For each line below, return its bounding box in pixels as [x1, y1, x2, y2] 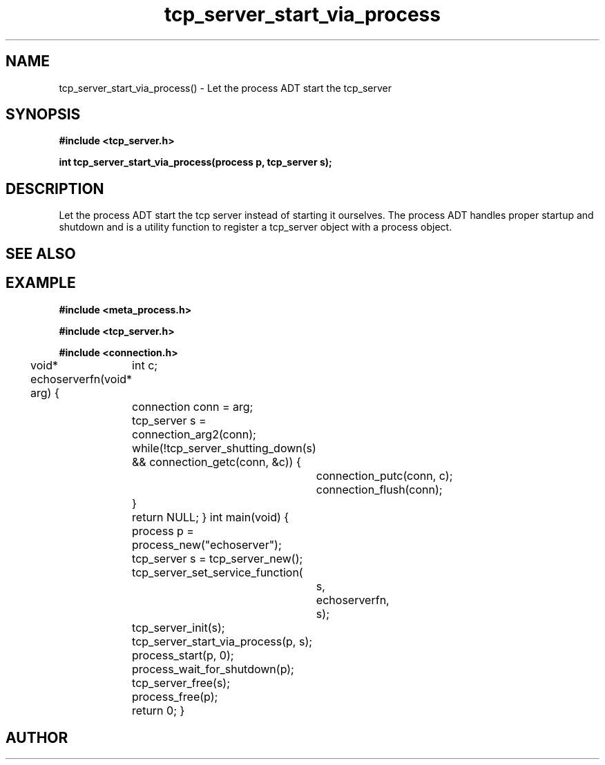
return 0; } [132, 703, 185, 717]
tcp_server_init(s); [132, 620, 225, 635]
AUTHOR [6, 728, 68, 746]
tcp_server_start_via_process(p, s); [132, 634, 313, 648]
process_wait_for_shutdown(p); [132, 661, 294, 676]
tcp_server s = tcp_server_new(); [132, 551, 303, 565]
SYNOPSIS [6, 106, 81, 124]
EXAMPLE [6, 274, 76, 292]
